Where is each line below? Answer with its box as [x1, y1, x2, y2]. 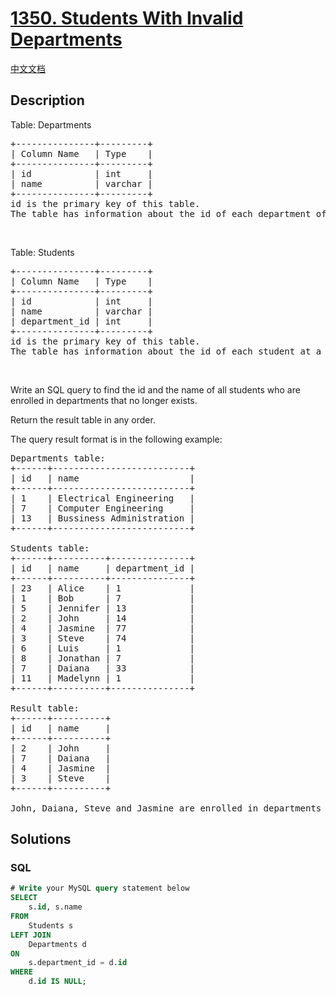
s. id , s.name [28, 902, 83, 912]
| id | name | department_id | [10, 562, 196, 574]
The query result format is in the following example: [10, 433, 223, 445]
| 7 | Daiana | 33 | [10, 662, 196, 674]
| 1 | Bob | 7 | [10, 592, 196, 604]
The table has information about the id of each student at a [10, 345, 322, 357]
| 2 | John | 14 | [10, 612, 196, 624]
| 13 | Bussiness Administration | [10, 512, 196, 524]
